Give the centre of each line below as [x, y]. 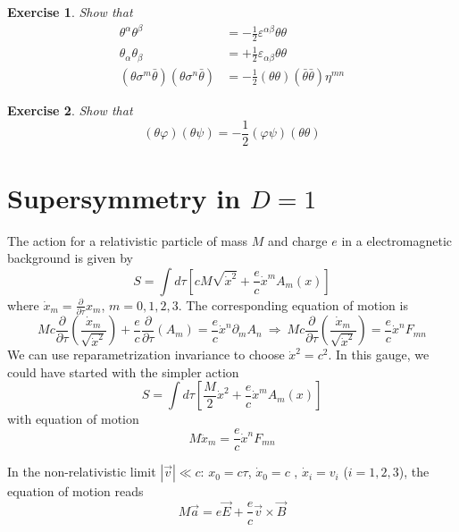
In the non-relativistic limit [82, 472]
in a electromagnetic [397, 240]
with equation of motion [73, 419]
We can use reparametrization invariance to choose [146, 355]
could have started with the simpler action [123, 372]
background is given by [70, 258]
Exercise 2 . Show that [70, 110]
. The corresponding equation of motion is [293, 304]
